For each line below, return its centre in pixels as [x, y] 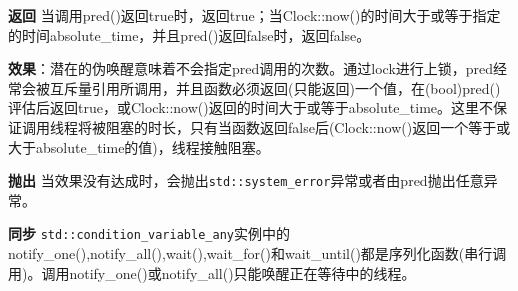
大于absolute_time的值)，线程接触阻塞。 [139, 146]
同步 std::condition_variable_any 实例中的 [149, 233]
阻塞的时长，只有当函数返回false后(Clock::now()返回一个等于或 [308, 126]
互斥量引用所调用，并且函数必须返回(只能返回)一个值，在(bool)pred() [275, 87]
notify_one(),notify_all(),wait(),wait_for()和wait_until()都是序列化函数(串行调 [257, 253]
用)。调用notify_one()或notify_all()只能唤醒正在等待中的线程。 [212, 272]
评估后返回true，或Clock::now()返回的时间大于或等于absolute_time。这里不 [251, 107]
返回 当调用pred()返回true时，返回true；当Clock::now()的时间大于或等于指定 [254, 15]
